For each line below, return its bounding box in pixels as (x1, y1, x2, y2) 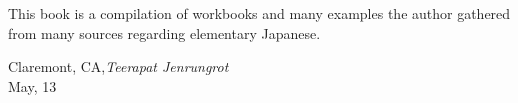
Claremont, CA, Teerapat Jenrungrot (8, 56, 229, 77)
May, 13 (8, 75, 57, 96)
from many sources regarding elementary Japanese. (8, 22, 321, 43)
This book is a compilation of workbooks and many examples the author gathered (8, 3, 511, 23)
